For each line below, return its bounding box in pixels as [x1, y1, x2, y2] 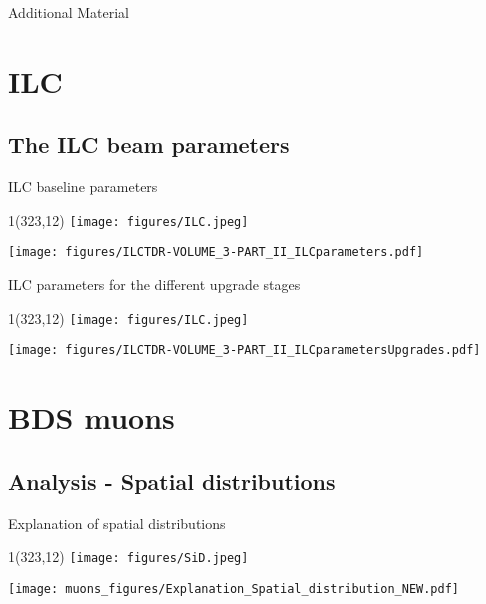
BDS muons [8, 397, 175, 438]
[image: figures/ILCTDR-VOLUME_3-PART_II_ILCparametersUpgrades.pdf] [8, 343, 481, 358]
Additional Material [8, 2, 130, 22]
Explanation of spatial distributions [8, 512, 226, 533]
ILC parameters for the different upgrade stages [8, 274, 301, 295]
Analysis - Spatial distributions [8, 465, 336, 496]
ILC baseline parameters [8, 176, 158, 197]
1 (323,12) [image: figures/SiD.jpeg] [8, 546, 249, 567]
